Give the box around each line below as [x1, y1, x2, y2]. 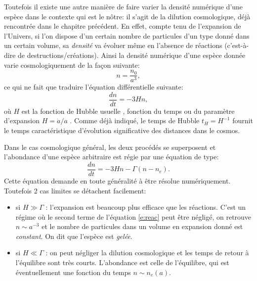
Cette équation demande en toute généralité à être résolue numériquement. [4, 175, 231, 186]
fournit [232, 115, 253, 126]
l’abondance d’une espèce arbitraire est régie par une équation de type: [4, 151, 219, 162]
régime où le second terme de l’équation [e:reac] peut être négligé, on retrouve [15, 211, 252, 222]
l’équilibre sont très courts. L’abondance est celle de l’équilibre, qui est [15, 257, 229, 268]
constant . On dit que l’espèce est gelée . [15, 231, 132, 241]
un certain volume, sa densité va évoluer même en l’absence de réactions [4, 40, 222, 50]
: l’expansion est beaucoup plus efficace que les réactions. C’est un [45, 202, 246, 212]
